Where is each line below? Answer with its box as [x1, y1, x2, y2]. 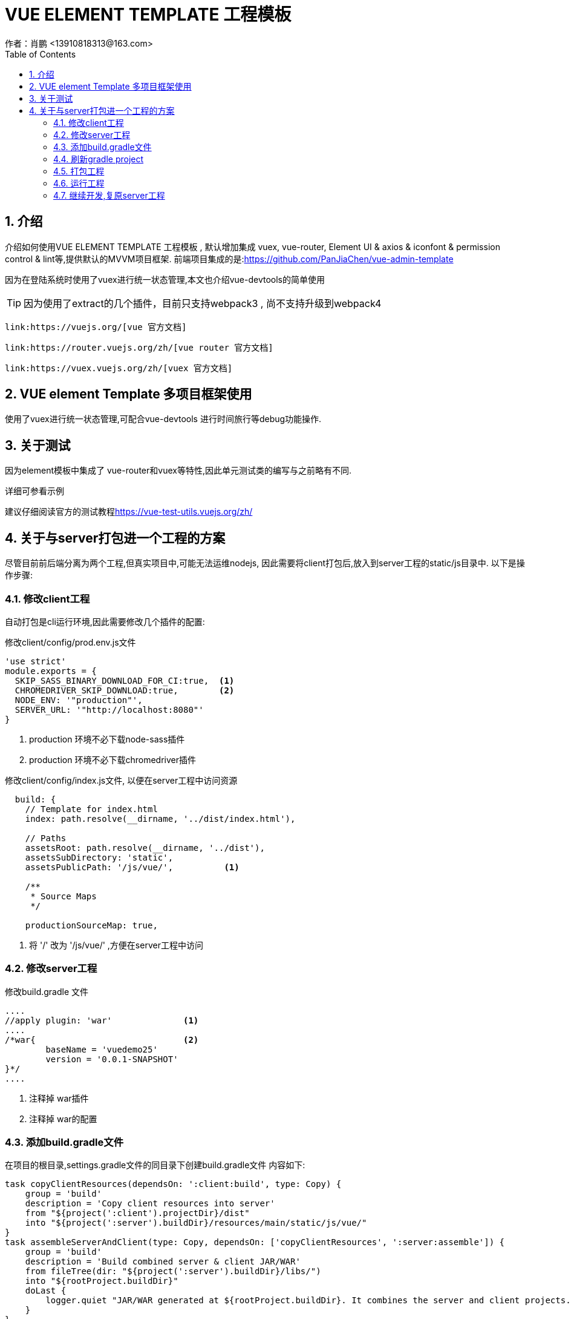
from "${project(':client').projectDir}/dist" [25, 1208, 250, 1218]
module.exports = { [5, 666, 97, 676]
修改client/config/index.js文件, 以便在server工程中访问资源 [5, 775, 238, 785]
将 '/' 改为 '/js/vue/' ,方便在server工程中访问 [29, 939, 203, 950]
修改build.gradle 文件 [5, 986, 89, 997]
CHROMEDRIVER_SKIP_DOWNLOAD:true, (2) [15, 685, 235, 695]
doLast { [25, 1286, 67, 1296]
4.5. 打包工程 [53, 165, 105, 176]
